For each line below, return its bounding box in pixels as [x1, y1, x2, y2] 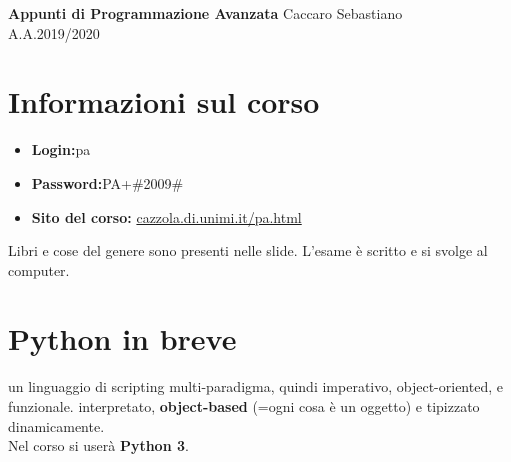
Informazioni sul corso [8, 81, 320, 122]
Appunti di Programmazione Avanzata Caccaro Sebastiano [8, 3, 403, 23]
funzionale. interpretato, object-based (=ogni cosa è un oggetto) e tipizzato [8, 396, 480, 416]
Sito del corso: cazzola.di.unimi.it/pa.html [31, 206, 302, 227]
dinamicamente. [8, 415, 105, 436]
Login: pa [31, 139, 91, 160]
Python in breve [8, 318, 237, 359]
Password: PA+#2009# [31, 172, 184, 193]
